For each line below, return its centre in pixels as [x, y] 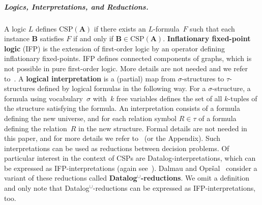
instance [17, 38]
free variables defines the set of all [169, 98]
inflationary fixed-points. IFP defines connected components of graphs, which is [128, 58]
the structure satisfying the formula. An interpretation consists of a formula [122, 108]
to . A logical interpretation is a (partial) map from [90, 78]
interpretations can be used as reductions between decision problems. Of [117, 148]
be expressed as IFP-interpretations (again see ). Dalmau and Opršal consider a [131, 168]
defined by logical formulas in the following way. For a [122, 88]
